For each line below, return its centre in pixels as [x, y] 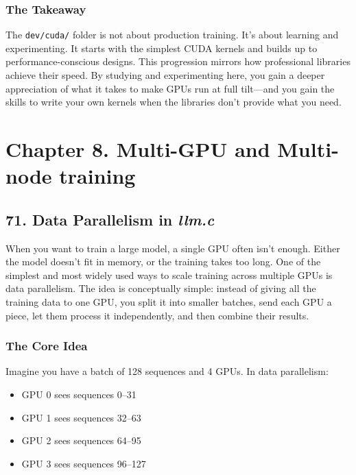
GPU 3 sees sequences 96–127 [84, 463]
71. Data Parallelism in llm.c [110, 219]
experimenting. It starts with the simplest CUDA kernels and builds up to [162, 48]
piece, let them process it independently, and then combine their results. [157, 315]
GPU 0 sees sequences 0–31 [79, 394]
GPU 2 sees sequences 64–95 [81, 440]
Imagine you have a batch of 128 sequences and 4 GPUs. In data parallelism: [167, 371]
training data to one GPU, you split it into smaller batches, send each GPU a [169, 301]
